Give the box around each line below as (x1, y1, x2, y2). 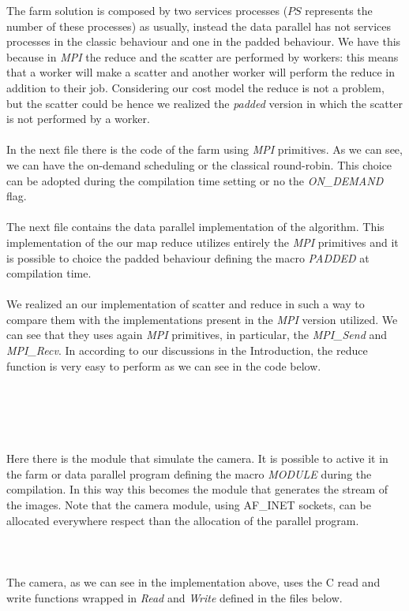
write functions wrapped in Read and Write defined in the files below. (6, 589, 343, 605)
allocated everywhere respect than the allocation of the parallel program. (6, 512, 359, 528)
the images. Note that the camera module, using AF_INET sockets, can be (6, 497, 371, 512)
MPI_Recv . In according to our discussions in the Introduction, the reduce (6, 342, 368, 359)
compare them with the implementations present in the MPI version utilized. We (6, 311, 398, 327)
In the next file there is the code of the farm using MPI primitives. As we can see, (6, 141, 403, 158)
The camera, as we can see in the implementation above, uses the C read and (6, 573, 381, 590)
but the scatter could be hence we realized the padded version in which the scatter (6, 95, 403, 111)
